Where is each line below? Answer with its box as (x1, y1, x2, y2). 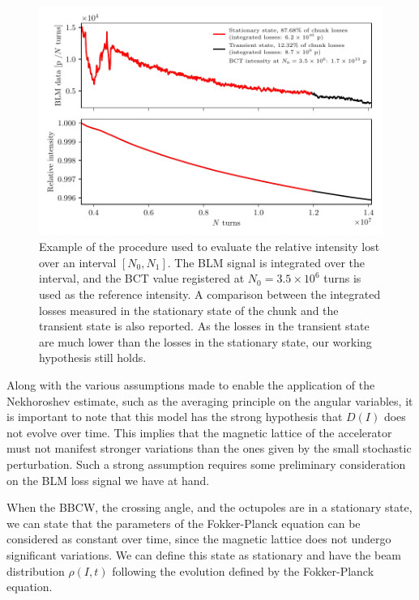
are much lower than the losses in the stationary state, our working (39, 333, 372, 350)
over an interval (39, 253, 117, 270)
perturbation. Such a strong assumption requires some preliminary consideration (6, 455, 406, 472)
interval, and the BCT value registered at (39, 270, 245, 287)
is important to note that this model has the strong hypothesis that (6, 408, 343, 425)
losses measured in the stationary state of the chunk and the (39, 301, 339, 318)
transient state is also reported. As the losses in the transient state (39, 317, 370, 334)
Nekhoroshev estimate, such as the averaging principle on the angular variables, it (6, 392, 413, 409)
